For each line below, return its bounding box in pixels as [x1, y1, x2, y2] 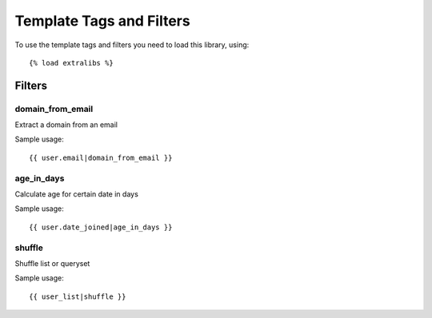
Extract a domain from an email [14, 120, 118, 129]
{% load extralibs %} [29, 58, 114, 67]
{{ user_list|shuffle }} [29, 292, 126, 301]
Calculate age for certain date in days [14, 189, 139, 199]
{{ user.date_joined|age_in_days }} [29, 222, 173, 232]
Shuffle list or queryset [14, 258, 90, 268]
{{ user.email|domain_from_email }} [29, 153, 173, 162]
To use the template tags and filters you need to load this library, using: [14, 40, 250, 50]
